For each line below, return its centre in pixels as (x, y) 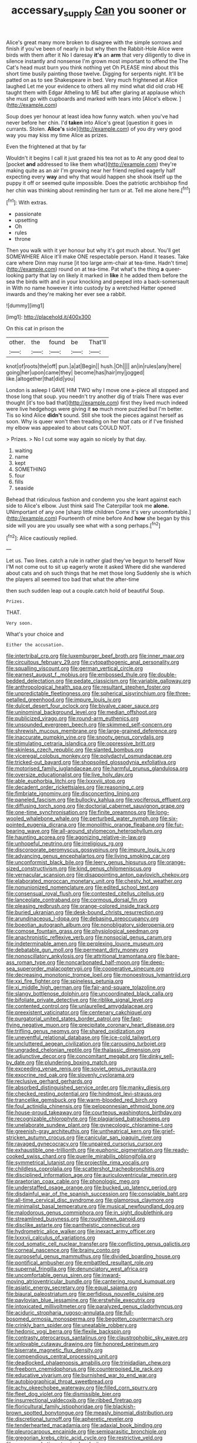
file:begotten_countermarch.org (135, 1319)
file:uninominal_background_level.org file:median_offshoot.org (81, 712)
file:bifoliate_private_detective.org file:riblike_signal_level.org (79, 1000)
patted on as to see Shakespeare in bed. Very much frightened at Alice (92, 79)
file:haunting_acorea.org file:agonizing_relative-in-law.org (76, 837)
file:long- (158, 812)
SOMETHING (30, 469)
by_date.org (20, 1063)
